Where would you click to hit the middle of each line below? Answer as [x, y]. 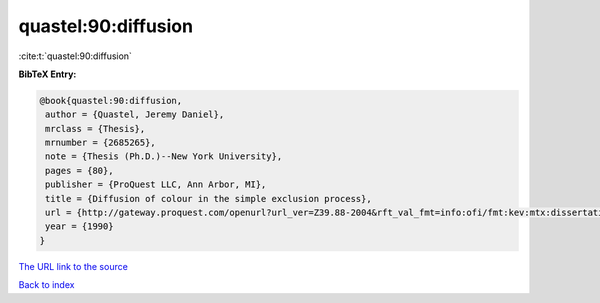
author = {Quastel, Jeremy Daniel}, [135, 114]
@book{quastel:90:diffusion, [111, 100]
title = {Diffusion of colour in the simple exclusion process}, [208, 198]
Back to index [46, 285]
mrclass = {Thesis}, [95, 128]
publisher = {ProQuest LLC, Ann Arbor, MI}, [156, 184]
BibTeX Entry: [47, 74]
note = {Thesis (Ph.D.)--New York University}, [164, 156]
